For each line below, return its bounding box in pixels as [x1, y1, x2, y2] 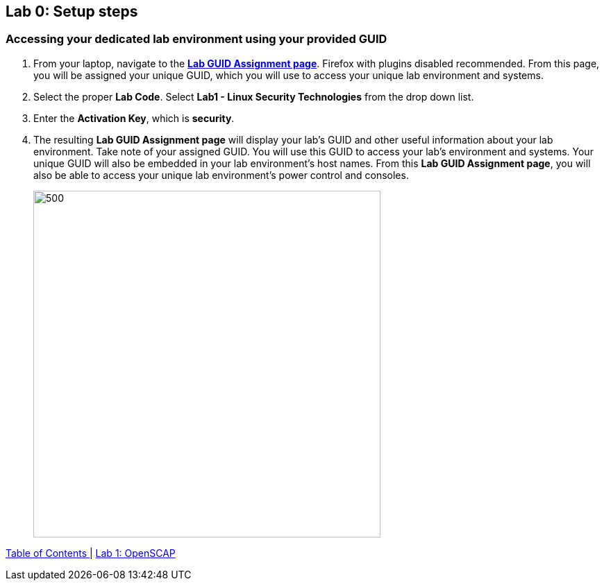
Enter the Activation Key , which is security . [33, 112, 235, 124]
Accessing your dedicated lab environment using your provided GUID [6, 32, 387, 46]
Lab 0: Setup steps [6, 3, 138, 20]
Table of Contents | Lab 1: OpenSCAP [6, 546, 176, 559]
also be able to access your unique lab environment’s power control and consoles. [33, 169, 409, 181]
